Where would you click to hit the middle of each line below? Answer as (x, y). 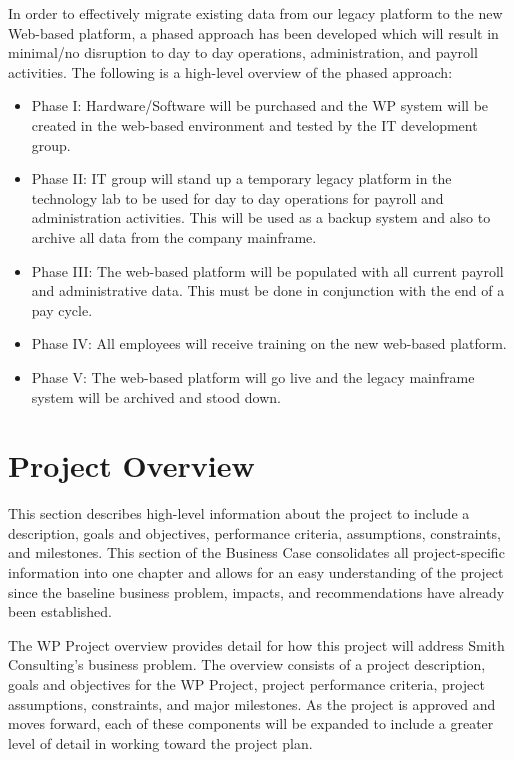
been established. (60, 611)
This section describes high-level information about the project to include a (239, 513)
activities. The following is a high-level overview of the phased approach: (230, 71)
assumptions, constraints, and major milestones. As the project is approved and (252, 703)
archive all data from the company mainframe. (174, 236)
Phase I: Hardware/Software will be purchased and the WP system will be (260, 105)
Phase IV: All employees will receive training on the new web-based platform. (269, 343)
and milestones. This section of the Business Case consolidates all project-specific (256, 552)
